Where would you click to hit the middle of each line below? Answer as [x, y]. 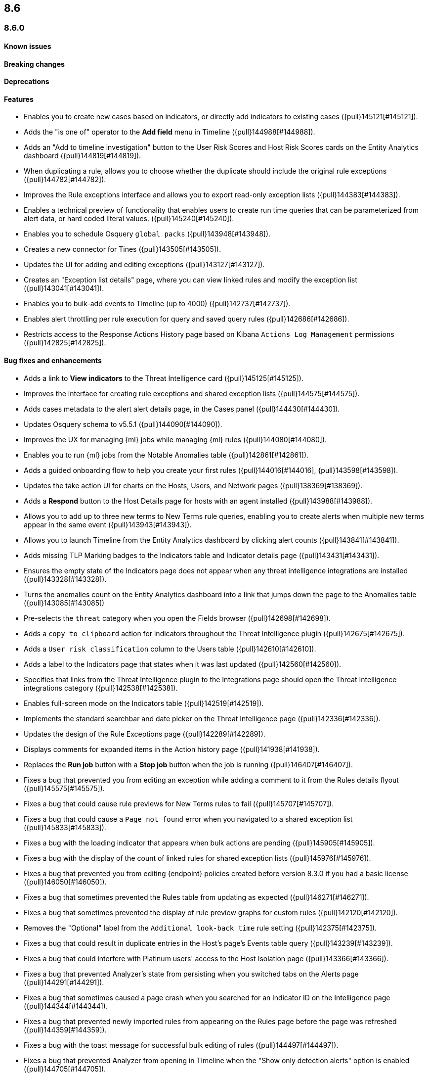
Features [19, 99]
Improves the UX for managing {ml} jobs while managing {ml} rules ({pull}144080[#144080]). [175, 439]
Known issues [28, 47]
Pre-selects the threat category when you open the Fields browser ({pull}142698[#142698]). [177, 618]
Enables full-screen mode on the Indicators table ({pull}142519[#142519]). [144, 703]
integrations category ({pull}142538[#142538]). [101, 688]
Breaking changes [34, 64]
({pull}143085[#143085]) [64, 603]
